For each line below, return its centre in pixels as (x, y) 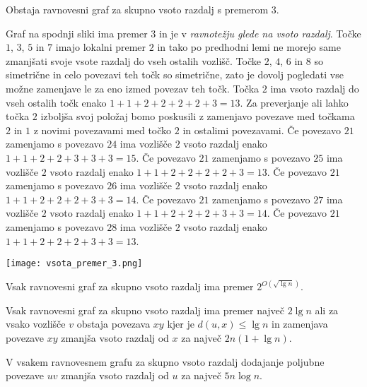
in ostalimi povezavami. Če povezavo (262, 130)
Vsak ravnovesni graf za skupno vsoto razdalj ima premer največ (145, 310)
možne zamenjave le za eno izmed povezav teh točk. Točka (133, 88)
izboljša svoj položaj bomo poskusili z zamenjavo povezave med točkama (198, 116)
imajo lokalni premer (101, 47)
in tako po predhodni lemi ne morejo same (249, 47)
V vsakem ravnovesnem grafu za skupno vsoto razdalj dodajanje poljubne (165, 361)
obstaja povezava (113, 324)
